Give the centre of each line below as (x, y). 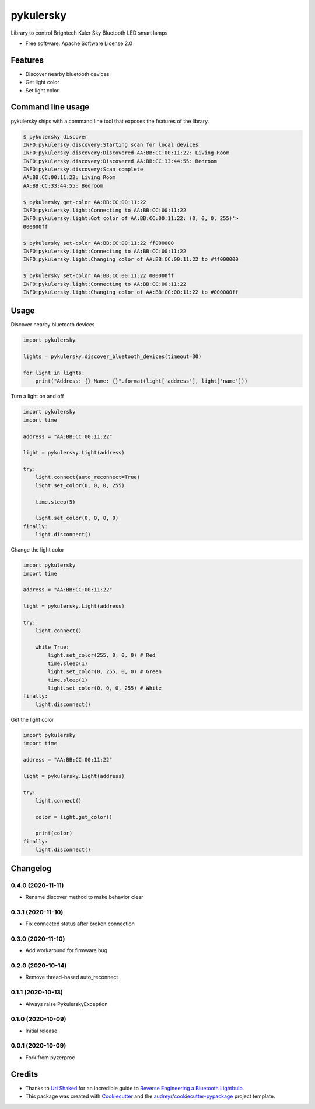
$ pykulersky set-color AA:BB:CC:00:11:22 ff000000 (99, 243)
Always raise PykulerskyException (66, 1004)
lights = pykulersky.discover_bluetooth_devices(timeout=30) (112, 357)
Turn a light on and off (37, 396)
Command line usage (50, 107)
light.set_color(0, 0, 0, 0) (77, 518)
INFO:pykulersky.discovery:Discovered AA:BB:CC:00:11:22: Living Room (126, 153)
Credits (24, 1074)
